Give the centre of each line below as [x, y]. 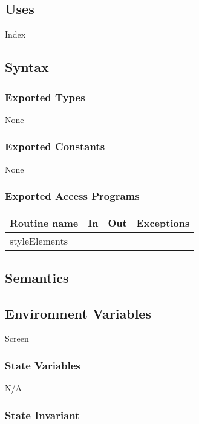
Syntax [27, 67]
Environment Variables [78, 313]
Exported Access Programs [72, 196]
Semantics [37, 277]
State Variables [43, 365]
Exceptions [163, 223]
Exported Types [45, 97]
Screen [17, 338]
